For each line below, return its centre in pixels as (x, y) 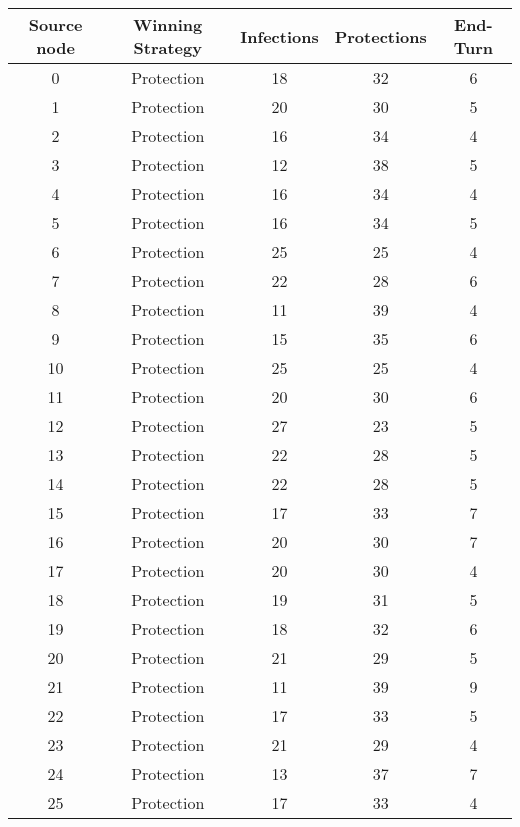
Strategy (167, 47)
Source (55, 24)
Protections (380, 36)
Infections (279, 36)
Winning (168, 24)
